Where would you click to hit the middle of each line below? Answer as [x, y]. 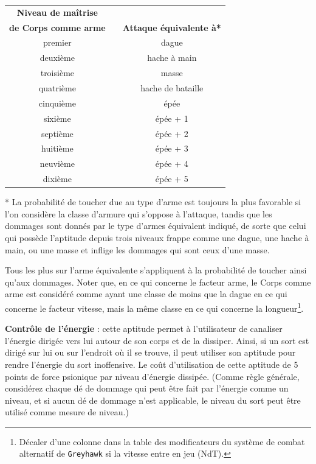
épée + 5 [172, 179]
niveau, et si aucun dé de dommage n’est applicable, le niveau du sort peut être [153, 400]
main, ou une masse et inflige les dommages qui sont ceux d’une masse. [137, 249]
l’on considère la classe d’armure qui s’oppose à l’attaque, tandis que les [139, 213]
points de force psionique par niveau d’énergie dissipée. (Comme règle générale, [152, 376]
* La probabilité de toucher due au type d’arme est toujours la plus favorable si [153, 202]
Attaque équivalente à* [172, 27]
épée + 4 [172, 163]
